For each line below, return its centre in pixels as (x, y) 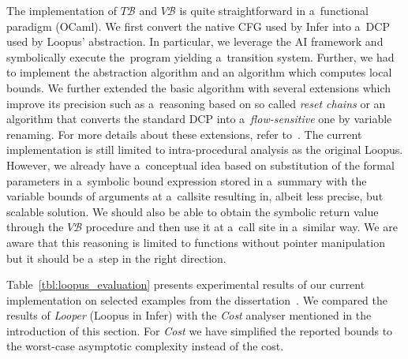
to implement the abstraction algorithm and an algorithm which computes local (199, 72)
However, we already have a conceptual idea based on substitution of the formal (200, 165)
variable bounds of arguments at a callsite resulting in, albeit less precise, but (195, 196)
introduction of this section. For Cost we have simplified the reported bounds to (200, 330)
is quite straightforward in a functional (274, 10)
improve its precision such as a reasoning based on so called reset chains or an (196, 103)
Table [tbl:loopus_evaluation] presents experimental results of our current (186, 284)
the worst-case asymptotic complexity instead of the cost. (145, 346)
